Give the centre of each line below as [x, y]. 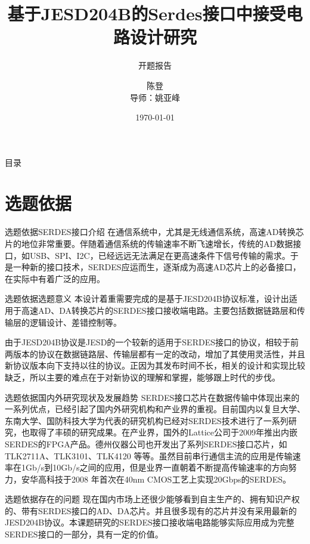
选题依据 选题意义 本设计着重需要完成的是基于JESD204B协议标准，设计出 [147, 299]
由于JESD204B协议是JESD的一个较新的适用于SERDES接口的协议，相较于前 [152, 342]
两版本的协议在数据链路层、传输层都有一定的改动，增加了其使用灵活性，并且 [155, 353]
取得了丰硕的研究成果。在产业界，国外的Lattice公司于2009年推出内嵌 [163, 432]
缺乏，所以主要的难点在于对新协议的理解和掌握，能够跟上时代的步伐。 [142, 377]
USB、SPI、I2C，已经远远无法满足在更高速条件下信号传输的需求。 [160, 255]
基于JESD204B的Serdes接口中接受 [147, 13]
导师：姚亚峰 [155, 97]
